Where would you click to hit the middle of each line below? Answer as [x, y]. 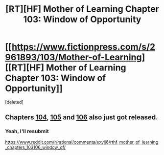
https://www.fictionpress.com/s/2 [83, 47]
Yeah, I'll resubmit [27, 132]
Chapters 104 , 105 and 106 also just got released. [82, 118]
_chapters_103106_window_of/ [35, 147]
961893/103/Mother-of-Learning [73, 57]
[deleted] [14, 102]
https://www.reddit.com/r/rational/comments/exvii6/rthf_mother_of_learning [82, 142]
